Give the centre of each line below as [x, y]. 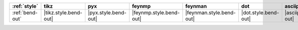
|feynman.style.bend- [211, 13]
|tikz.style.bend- [63, 13]
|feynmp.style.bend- [156, 13]
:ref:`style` [25, 6]
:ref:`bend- [25, 13]
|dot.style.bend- [260, 13]
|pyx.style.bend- [107, 13]
